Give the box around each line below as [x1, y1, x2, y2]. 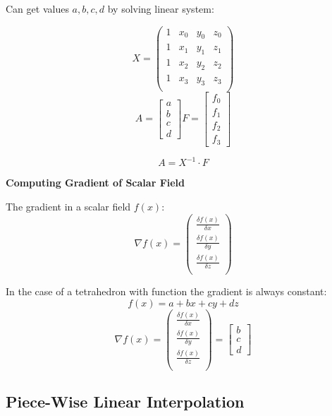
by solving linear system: [107, 1, 214, 16]
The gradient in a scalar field [6, 199, 131, 214]
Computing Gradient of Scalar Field [6, 175, 185, 190]
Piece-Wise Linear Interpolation [6, 390, 245, 412]
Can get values [6, 1, 69, 16]
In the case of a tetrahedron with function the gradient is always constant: [6, 284, 327, 299]
